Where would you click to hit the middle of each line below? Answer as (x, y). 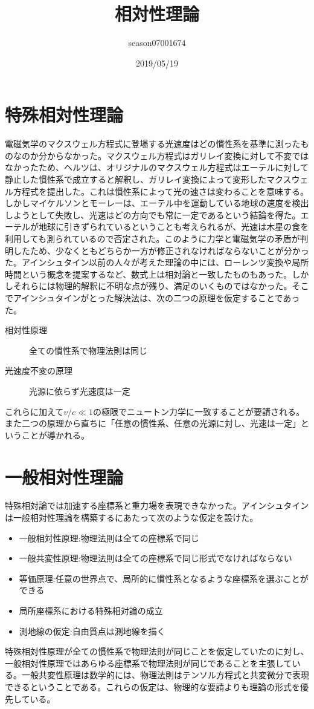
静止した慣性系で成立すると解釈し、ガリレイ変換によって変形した (136, 179)
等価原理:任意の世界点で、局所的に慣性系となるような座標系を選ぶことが (164, 578)
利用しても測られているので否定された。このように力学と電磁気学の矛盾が (152, 238)
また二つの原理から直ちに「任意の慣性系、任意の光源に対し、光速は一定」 (153, 423)
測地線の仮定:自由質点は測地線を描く (92, 631)
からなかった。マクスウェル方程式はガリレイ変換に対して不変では (178, 155)
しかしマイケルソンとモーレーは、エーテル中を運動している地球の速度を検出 (157, 203)
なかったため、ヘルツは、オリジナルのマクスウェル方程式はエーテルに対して (157, 167)
